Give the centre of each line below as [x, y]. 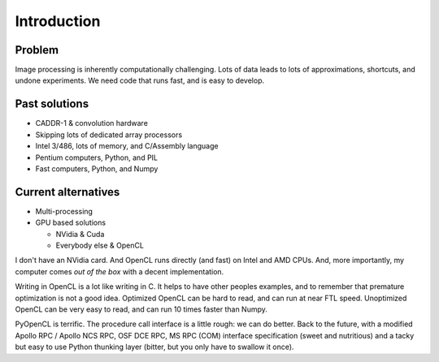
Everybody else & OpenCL [100, 245]
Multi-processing [64, 211]
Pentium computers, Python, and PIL [97, 157]
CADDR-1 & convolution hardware [91, 123]
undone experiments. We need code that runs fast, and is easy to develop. [140, 80]
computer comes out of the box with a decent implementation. [120, 271]
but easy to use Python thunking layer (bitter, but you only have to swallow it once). [154, 347]
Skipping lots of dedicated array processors [109, 135]
